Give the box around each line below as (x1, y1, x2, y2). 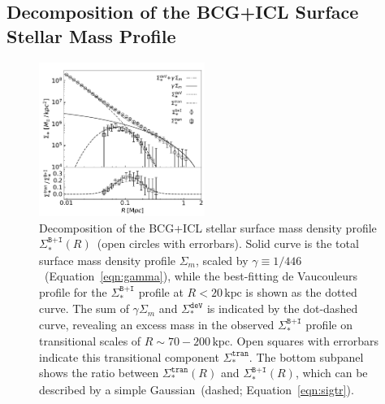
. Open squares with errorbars (229, 332, 379, 350)
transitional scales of (39, 332, 141, 350)
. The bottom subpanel (249, 348, 364, 365)
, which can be (295, 364, 368, 381)
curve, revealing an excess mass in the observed (39, 315, 275, 332)
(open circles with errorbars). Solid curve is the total (97, 235, 359, 252)
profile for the (39, 283, 107, 300)
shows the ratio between (39, 364, 159, 381)
